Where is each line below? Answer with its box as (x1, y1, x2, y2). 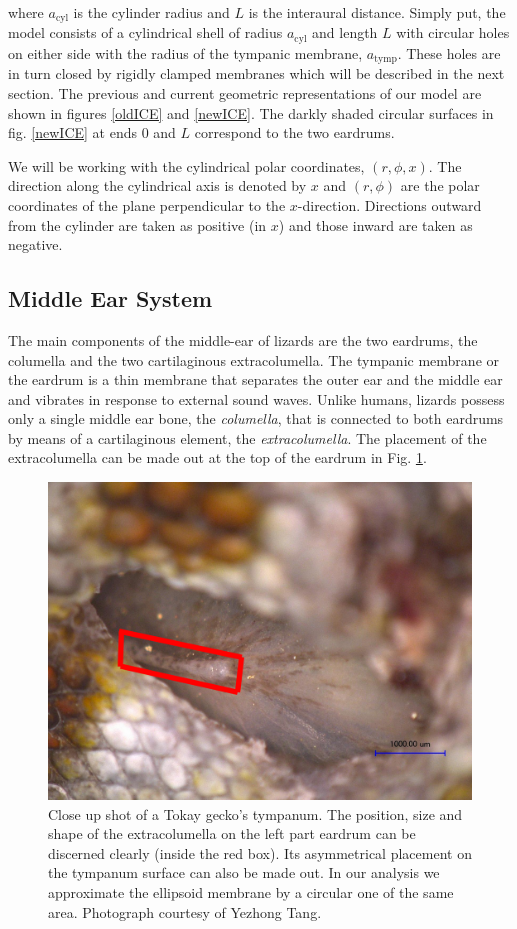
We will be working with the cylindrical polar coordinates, (8, 155, 365, 176)
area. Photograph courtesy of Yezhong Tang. (48, 901, 322, 922)
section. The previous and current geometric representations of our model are (8, 82, 482, 103)
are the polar (400, 175, 480, 196)
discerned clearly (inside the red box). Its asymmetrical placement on (48, 842, 472, 863)
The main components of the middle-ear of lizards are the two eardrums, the (8, 329, 478, 350)
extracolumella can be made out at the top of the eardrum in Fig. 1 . (8, 447, 427, 468)
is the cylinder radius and (73, 2, 230, 22)
